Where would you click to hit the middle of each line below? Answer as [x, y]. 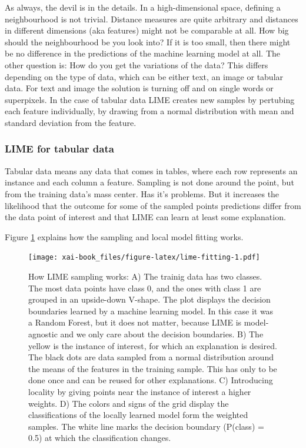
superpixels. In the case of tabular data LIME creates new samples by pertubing [150, 99]
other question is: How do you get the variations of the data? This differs [137, 64]
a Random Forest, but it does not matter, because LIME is [135, 322]
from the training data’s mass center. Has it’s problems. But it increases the [142, 193]
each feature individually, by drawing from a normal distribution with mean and [149, 111]
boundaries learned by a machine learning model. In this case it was [151, 311]
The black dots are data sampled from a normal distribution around [151, 357]
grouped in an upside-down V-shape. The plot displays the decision [149, 299]
